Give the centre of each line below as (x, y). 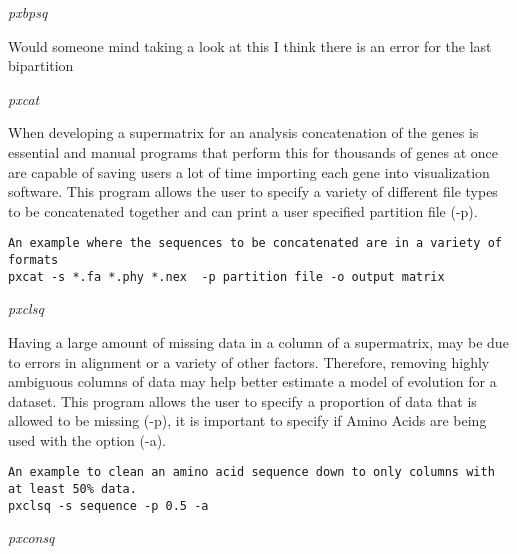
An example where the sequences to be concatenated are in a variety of (255, 243)
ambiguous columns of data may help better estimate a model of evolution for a (252, 381)
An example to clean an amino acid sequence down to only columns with (251, 472)
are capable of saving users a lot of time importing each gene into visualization (249, 171)
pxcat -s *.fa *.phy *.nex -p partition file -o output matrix (226, 276)
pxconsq (31, 537)
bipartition (41, 65)
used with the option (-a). (87, 439)
